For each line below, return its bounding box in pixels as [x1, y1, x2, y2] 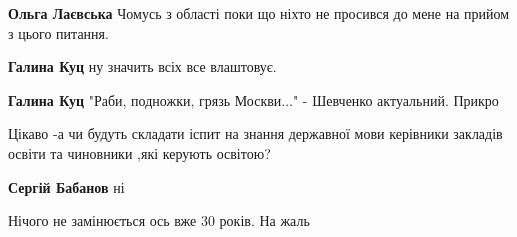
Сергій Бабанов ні [8, 176, 125, 197]
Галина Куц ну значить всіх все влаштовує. [8, 56, 277, 77]
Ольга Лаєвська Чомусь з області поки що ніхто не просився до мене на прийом [8, 3, 510, 23]
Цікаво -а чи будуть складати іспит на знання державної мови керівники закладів [8, 123, 503, 144]
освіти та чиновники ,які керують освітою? [8, 142, 271, 163]
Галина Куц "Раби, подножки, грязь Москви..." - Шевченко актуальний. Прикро [8, 89, 499, 110]
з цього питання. [8, 22, 109, 43]
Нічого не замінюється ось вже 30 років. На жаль [8, 210, 310, 231]
